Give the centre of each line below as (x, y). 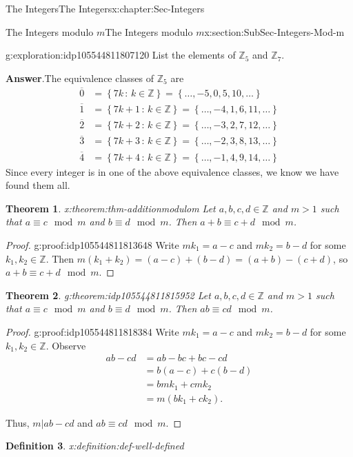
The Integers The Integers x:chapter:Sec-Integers (105, 8)
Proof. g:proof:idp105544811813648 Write (92, 245)
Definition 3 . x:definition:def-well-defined (95, 446)
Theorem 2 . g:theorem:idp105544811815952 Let (108, 295)
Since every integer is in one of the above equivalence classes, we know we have (172, 171)
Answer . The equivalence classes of (80, 78)
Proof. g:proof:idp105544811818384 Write (92, 331)
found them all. (38, 185)
